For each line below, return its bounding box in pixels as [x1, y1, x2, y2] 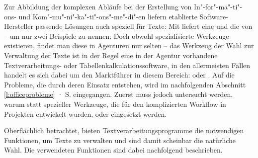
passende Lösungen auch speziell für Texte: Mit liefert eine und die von [35, 21, 253, 31]
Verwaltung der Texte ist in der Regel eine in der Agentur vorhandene [4, 50, 218, 60]
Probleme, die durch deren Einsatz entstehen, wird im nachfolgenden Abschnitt [4, 79, 246, 89]
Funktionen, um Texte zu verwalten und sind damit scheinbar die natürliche [4, 135, 236, 145]
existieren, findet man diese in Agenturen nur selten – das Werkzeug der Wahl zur [4, 40, 254, 51]
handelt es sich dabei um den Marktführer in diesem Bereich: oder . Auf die [4, 70, 235, 80]
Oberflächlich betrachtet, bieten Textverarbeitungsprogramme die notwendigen [4, 125, 244, 136]
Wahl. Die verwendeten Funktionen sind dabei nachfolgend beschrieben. [4, 145, 223, 155]
